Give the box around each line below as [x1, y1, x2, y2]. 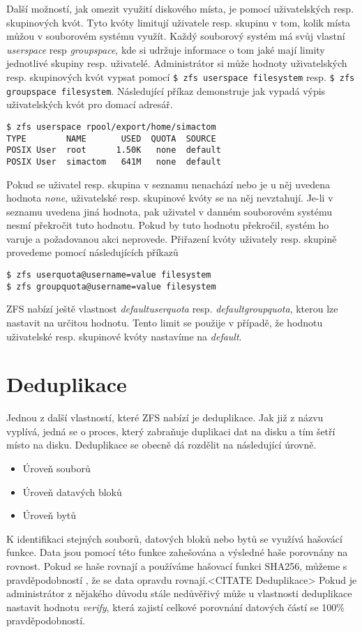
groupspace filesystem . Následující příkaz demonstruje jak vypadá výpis [6, 83, 326, 98]
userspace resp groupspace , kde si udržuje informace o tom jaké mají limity [6, 42, 325, 57]
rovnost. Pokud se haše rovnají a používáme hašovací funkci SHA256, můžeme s [6, 559, 347, 573]
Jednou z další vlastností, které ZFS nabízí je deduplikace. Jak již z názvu [6, 410, 324, 425]
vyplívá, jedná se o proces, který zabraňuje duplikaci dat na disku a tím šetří [6, 423, 335, 438]
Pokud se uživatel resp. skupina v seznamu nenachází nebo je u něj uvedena [6, 176, 331, 191]
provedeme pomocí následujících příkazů [6, 245, 179, 259]
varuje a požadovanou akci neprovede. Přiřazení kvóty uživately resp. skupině [6, 231, 337, 246]
